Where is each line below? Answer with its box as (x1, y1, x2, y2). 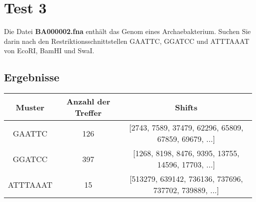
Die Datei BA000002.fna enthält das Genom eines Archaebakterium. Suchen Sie (4, 26, 251, 36)
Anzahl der (66, 96, 110, 107)
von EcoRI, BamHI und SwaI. (4, 45, 95, 56)
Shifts (175, 101, 198, 113)
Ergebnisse (4, 69, 60, 85)
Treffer (75, 107, 102, 119)
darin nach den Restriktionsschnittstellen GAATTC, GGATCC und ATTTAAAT (4, 35, 250, 46)
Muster (16, 101, 45, 113)
